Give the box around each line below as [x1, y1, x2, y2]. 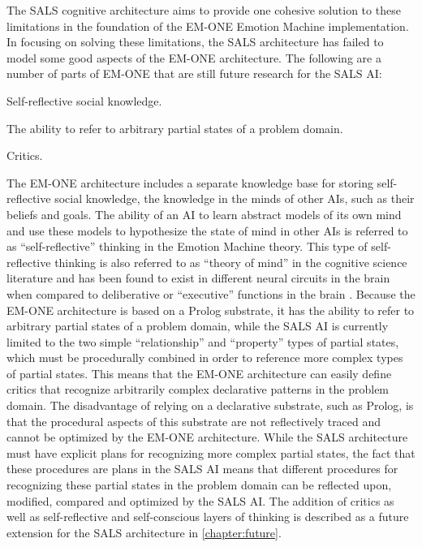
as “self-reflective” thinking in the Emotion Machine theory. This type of [6, 238, 368, 255]
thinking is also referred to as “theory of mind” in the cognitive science [54, 253, 407, 270]
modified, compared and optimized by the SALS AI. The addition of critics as [6, 492, 394, 509]
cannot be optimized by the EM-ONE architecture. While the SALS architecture [6, 429, 408, 446]
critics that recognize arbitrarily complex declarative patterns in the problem [6, 381, 390, 398]
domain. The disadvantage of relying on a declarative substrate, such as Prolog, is [6, 397, 414, 414]
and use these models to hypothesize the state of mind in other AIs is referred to [6, 222, 408, 239]
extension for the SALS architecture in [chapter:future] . [6, 523, 282, 541]
